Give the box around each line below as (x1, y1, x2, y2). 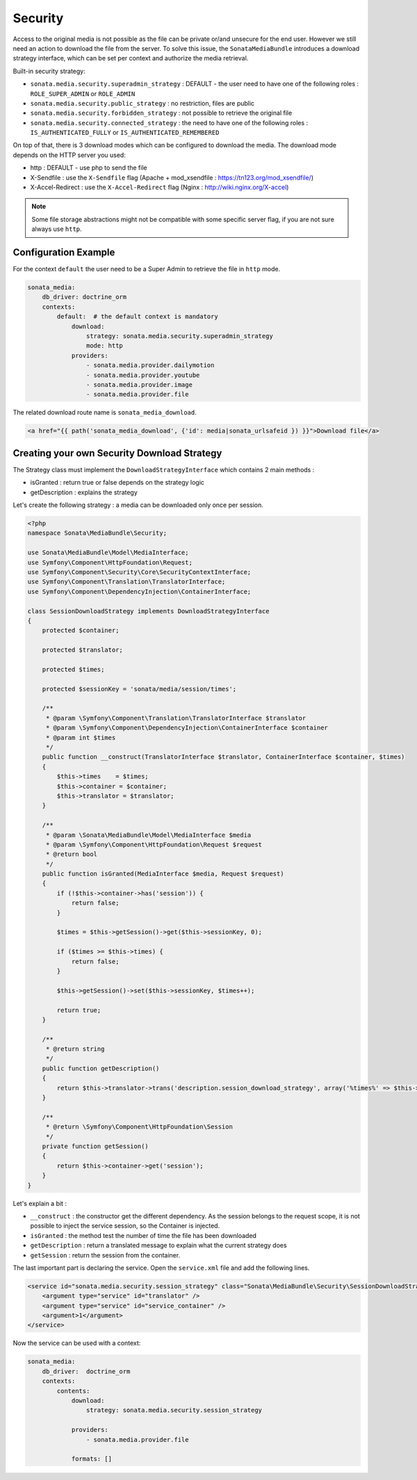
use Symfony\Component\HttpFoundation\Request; (27, 558, 193, 566)
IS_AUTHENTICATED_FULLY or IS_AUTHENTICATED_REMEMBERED (30, 129, 220, 137)
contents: (56, 1387, 90, 1394)
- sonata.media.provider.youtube (85, 371, 200, 379)
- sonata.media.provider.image (85, 380, 193, 389)
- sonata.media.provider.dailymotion (85, 362, 215, 369)
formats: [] (71, 1455, 113, 1463)
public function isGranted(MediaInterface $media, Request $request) (42, 870, 284, 878)
